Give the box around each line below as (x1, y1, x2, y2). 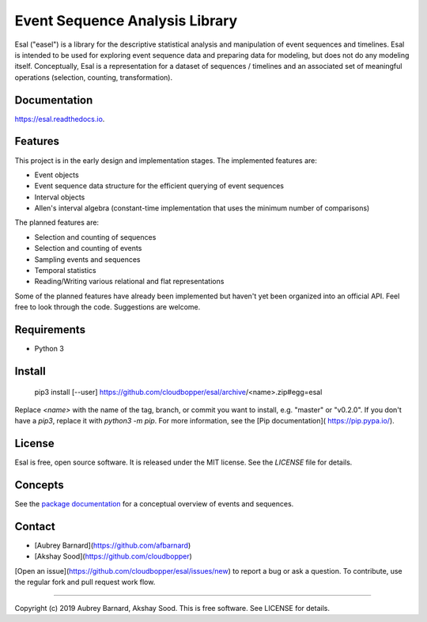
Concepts (14, 479, 64, 492)
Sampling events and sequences (34, 254, 141, 264)
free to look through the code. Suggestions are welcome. (14, 302, 201, 312)
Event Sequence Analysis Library (14, 12, 238, 29)
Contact (14, 519, 55, 533)
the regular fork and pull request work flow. (14, 578, 156, 587)
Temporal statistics (34, 266, 96, 275)
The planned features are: (14, 218, 99, 227)
